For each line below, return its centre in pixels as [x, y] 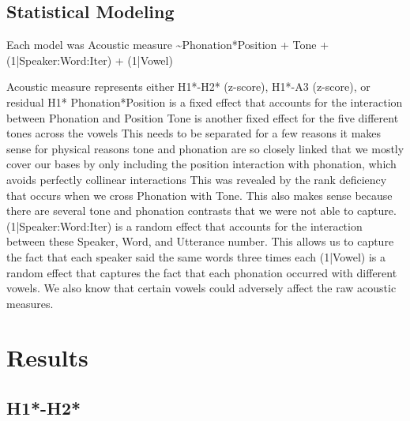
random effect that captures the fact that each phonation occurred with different [202, 272]
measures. [30, 303]
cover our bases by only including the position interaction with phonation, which [201, 164]
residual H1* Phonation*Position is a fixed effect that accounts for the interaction [205, 101]
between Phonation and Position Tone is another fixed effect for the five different [203, 117]
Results [47, 357]
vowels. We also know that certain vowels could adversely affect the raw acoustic [201, 288]
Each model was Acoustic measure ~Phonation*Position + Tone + [168, 45]
